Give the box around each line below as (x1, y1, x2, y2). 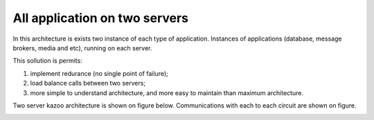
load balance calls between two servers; (30, 79, 145, 88)
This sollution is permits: (12, 57, 82, 65)
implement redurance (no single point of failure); (30, 69, 169, 77)
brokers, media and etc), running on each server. (12, 43, 152, 52)
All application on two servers (12, 10, 189, 26)
